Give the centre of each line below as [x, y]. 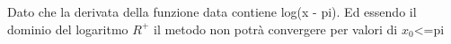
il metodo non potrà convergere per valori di [275, 29]
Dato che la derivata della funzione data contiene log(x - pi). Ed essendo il [212, 11]
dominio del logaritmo [68, 29]
